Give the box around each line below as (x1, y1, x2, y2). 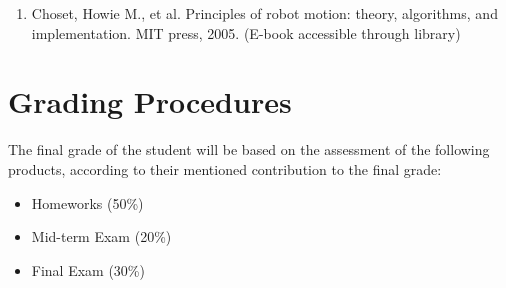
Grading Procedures (8, 81, 292, 122)
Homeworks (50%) (31, 192, 144, 213)
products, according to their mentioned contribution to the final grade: (8, 158, 442, 179)
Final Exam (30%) (31, 259, 145, 280)
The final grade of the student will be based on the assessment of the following (8, 139, 490, 160)
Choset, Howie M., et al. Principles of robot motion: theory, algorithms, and (31, 3, 498, 23)
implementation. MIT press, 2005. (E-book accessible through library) (31, 22, 461, 43)
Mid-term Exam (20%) (31, 226, 172, 247)
